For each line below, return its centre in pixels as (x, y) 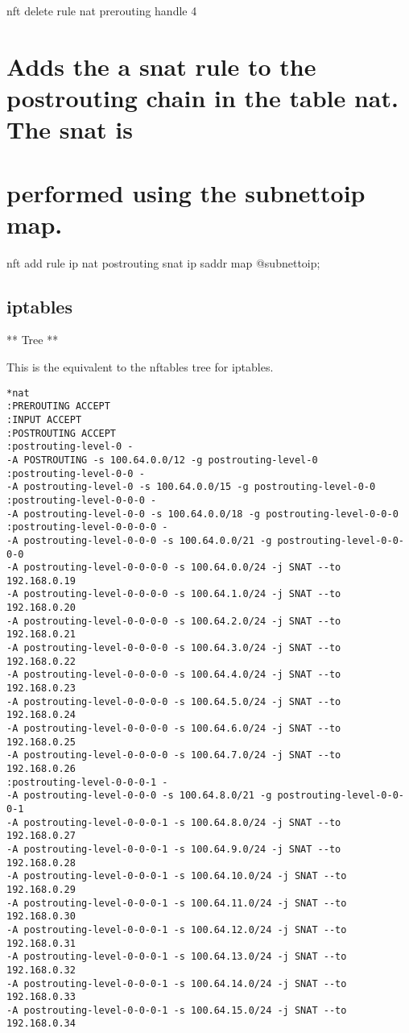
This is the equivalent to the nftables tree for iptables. (140, 367)
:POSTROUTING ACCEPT (62, 433)
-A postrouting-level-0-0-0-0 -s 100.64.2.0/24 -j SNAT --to (174, 621)
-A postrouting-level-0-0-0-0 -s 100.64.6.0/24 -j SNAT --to (174, 729)
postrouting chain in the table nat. (202, 97)
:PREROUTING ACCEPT (58, 407)
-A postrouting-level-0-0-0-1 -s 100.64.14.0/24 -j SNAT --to (177, 983)
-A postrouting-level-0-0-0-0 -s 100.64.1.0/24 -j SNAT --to (174, 594)
